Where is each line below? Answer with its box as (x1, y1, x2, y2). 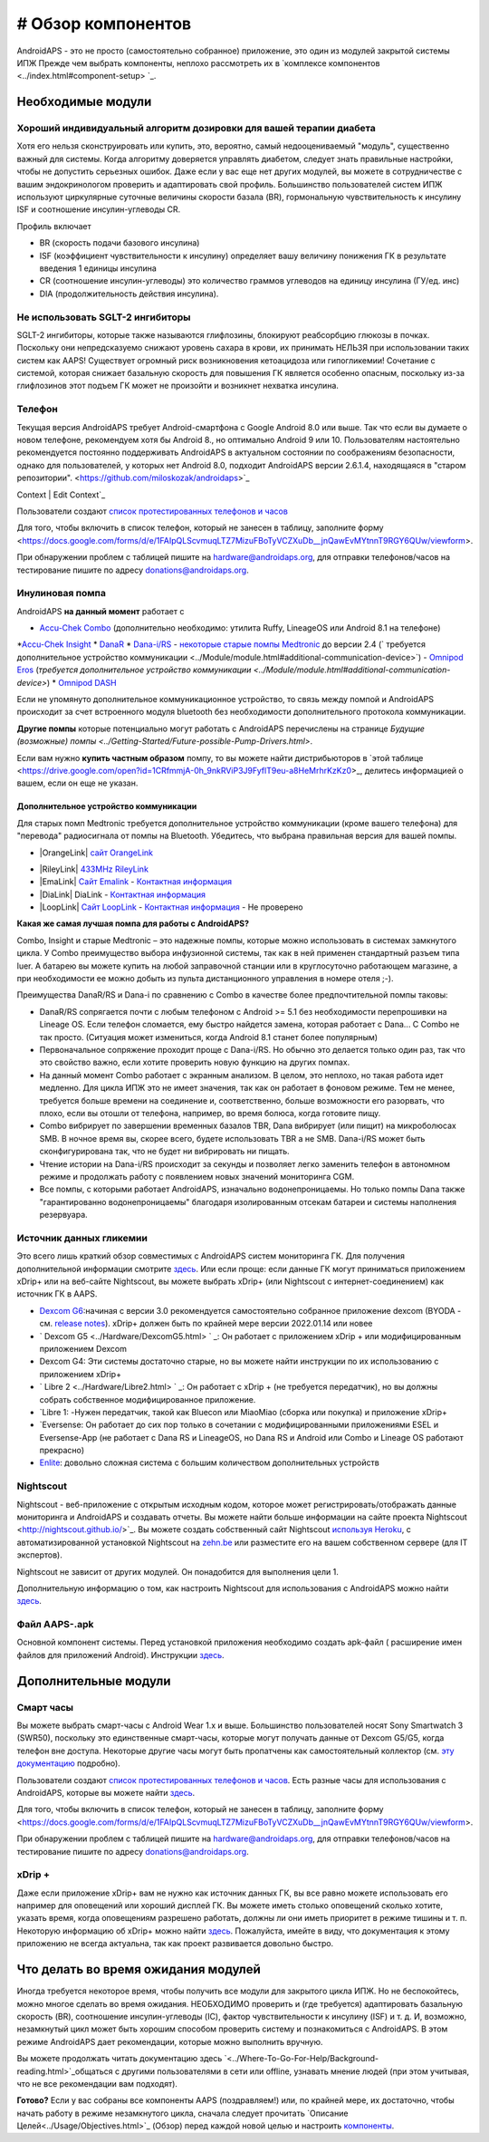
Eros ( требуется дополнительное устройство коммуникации (16, 664, 252, 675)
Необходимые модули (16, 94, 152, 110)
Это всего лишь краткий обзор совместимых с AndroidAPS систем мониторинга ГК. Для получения (16, 1250, 405, 1261)
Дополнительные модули (16, 1673, 171, 1689)
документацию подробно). (16, 1758, 121, 1769)
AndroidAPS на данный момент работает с (16, 605, 185, 616)
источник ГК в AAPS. (16, 1288, 98, 1299)
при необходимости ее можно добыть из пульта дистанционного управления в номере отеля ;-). (16, 973, 394, 984)
